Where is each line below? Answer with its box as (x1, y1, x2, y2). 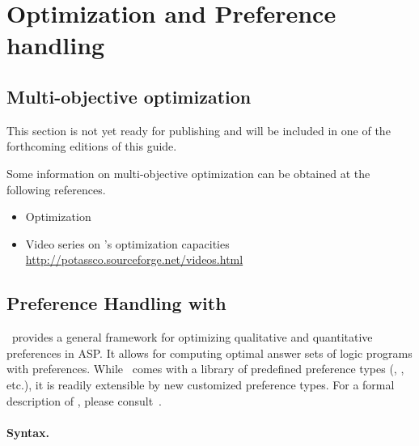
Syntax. (6, 423, 49, 440)
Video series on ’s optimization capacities (25, 235, 230, 252)
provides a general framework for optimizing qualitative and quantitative (11, 329, 373, 346)
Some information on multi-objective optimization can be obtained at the (6, 164, 370, 181)
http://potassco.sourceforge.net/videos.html (25, 251, 243, 268)
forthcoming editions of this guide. (6, 138, 177, 155)
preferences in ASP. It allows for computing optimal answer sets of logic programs (6, 344, 413, 361)
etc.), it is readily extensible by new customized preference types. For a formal (6, 376, 395, 393)
